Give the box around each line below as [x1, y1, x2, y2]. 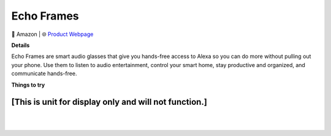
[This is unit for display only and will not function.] [11, 97, 208, 107]
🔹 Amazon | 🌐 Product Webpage [11, 30, 94, 38]
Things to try [11, 81, 45, 88]
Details [11, 41, 30, 49]
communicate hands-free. [11, 70, 77, 77]
